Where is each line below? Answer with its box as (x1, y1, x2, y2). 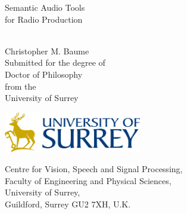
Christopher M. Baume (5, 44, 89, 57)
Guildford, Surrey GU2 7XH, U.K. (5, 198, 131, 210)
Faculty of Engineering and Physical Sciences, (5, 174, 172, 187)
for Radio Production (5, 13, 83, 25)
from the (5, 80, 36, 92)
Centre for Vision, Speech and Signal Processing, (5, 163, 183, 175)
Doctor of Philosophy (5, 68, 83, 80)
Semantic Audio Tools (5, 1, 85, 13)
